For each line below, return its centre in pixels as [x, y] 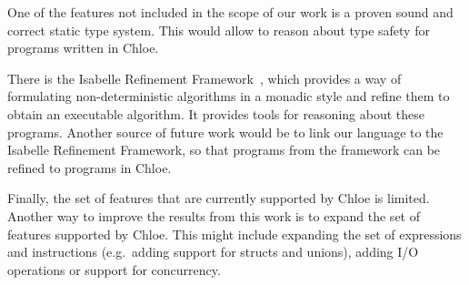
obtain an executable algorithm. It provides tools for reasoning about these [216, 113]
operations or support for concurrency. [114, 269]
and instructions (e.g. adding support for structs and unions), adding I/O [213, 252]
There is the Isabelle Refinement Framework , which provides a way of [205, 78]
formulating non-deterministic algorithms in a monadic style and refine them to [229, 96]
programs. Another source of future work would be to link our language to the [225, 132]
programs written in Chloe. [83, 48]
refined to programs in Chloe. [90, 167]
